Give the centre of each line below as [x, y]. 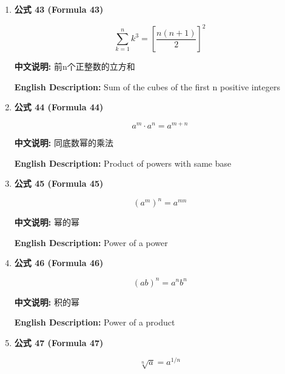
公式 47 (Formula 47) [59, 342]
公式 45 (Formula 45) [59, 183]
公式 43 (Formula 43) [59, 9]
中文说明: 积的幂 [47, 302]
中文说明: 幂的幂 [47, 222]
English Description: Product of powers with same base [123, 163]
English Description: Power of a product [95, 322]
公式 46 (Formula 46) [59, 263]
